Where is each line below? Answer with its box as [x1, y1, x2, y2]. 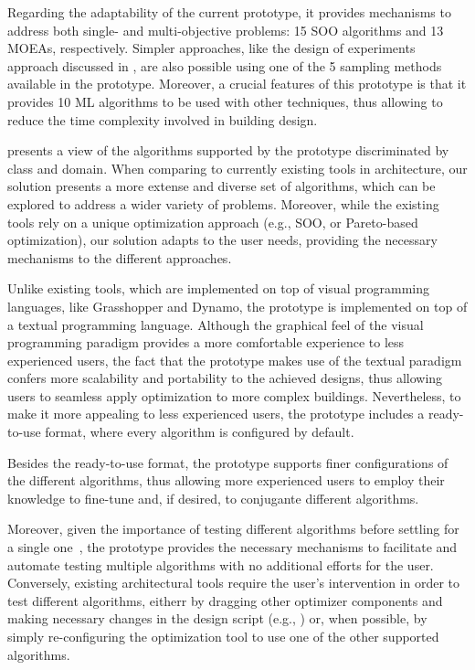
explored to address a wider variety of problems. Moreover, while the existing [7, 194, 439, 213]
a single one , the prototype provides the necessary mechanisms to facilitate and [7, 537, 458, 557]
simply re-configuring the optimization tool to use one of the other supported [7, 627, 439, 645]
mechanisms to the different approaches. [7, 248, 232, 267]
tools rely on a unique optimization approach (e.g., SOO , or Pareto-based [7, 212, 418, 231]
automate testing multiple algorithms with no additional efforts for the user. [7, 555, 434, 574]
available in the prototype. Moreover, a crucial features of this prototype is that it [7, 74, 467, 93]
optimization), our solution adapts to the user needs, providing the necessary [7, 230, 438, 250]
